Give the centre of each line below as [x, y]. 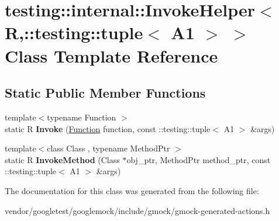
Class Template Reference [111, 55]
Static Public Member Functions [105, 93]
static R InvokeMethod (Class [62, 159]
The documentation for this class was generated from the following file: [132, 190]
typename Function [82, 117]
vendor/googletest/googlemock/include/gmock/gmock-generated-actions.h [137, 210]
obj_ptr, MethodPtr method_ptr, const [199, 159]
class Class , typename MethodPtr [108, 148]
